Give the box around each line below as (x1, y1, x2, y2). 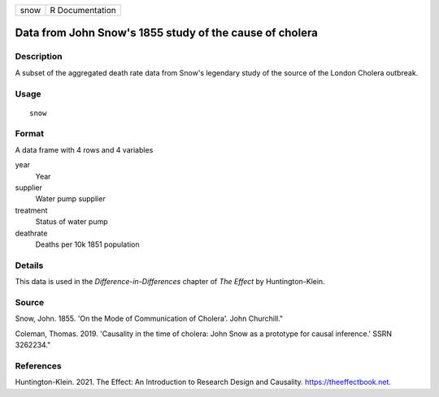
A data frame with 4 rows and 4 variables (15, 145, 154, 154)
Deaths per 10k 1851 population (35, 239, 140, 249)
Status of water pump (35, 217, 109, 227)
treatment (15, 205, 48, 215)
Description (15, 51, 63, 63)
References (15, 360, 62, 371)
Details (15, 260, 44, 271)
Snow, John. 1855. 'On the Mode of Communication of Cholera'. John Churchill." (15, 313, 284, 324)
